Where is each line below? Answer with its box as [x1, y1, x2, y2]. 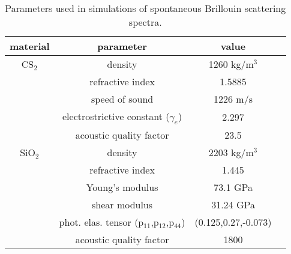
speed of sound [91, 92, 154, 106]
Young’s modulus [86, 180, 158, 195]
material [10, 39, 50, 53]
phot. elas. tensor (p [59, 215, 144, 229]
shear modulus [91, 198, 153, 212]
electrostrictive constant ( [62, 109, 170, 123]
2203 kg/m [208, 145, 254, 160]
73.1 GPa [214, 180, 253, 195]
